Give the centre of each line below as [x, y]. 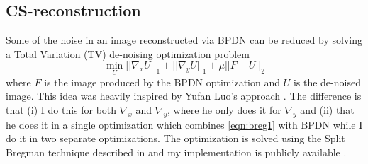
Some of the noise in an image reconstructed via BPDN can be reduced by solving [184, 40]
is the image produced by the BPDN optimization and [162, 82]
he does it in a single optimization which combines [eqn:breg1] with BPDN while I [184, 124]
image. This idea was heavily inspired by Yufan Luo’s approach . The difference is [184, 96]
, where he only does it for [224, 109]
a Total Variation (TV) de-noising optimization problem [128, 53]
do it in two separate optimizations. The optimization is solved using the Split [175, 138]
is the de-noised [327, 82]
